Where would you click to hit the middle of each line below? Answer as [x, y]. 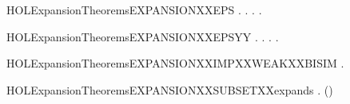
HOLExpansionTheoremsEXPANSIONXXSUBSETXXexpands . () [170, 89]
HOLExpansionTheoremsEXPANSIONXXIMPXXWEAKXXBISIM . [175, 63]
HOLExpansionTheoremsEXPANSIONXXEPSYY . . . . [143, 36]
